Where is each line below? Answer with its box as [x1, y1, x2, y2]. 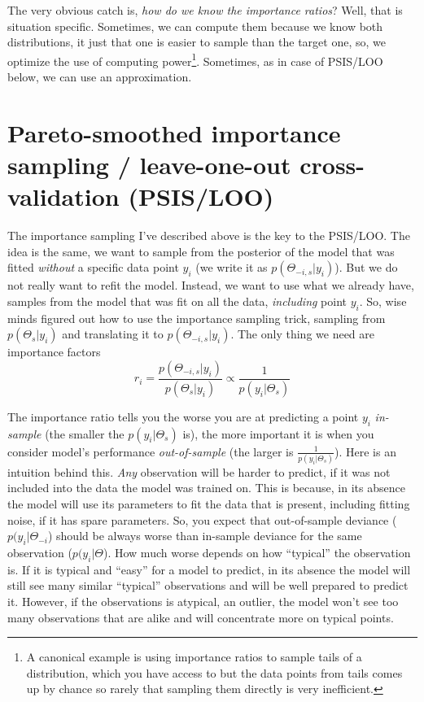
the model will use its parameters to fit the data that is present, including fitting [7, 495, 410, 512]
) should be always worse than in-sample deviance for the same [47, 527, 362, 544]
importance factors [7, 343, 101, 360]
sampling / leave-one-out [7, 148, 291, 181]
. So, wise [359, 292, 407, 309]
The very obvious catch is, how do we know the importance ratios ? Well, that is [7, 2, 403, 18]
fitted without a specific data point [7, 259, 179, 276]
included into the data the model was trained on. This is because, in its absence [7, 479, 405, 496]
